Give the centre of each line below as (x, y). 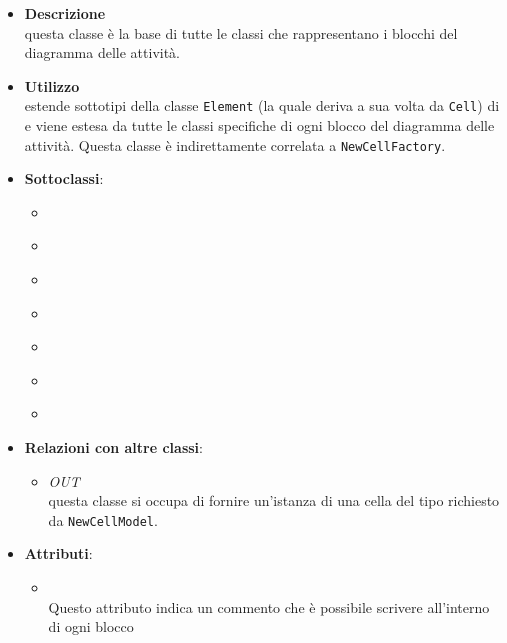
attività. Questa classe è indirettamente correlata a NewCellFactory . (235, 144)
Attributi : (58, 553)
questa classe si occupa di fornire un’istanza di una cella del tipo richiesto (274, 500)
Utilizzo (52, 85)
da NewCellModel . (103, 519)
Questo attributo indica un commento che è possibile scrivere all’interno (269, 606)
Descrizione (65, 13)
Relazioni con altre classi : (113, 447)
